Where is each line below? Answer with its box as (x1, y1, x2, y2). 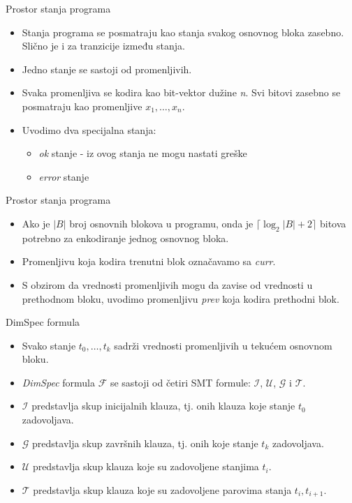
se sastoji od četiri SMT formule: (110, 375, 251, 389)
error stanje (38, 169, 89, 183)
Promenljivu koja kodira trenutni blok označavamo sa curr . (22, 254, 276, 269)
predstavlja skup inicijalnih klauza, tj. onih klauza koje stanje (31, 398, 295, 413)
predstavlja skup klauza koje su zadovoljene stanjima (32, 459, 259, 474)
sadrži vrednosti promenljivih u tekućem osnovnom (114, 338, 332, 352)
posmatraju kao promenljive (22, 98, 142, 113)
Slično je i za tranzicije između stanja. (22, 38, 185, 53)
